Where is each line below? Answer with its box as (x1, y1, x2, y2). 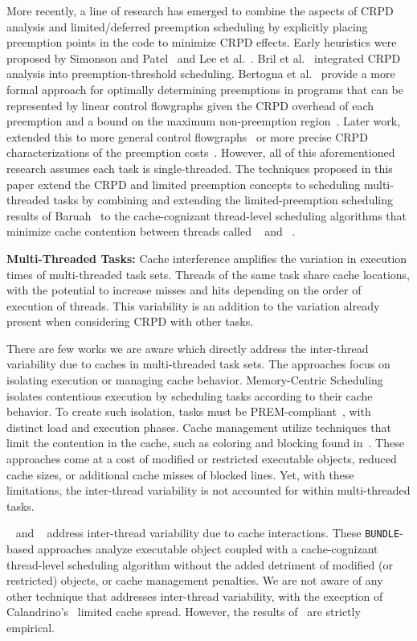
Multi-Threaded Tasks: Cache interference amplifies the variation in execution (6, 249, 407, 266)
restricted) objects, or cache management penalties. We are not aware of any (6, 572, 383, 589)
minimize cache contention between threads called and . (6, 223, 296, 240)
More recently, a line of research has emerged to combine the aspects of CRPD (6, 2, 394, 18)
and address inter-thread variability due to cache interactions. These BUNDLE (15, 524, 400, 541)
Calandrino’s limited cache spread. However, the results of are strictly (6, 603, 361, 620)
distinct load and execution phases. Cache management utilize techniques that (6, 418, 392, 435)
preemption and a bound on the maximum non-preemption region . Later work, (6, 113, 401, 129)
